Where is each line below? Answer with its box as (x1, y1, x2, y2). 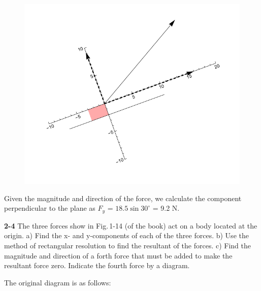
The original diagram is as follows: (4, 277, 111, 287)
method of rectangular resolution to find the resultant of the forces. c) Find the (4, 240, 251, 251)
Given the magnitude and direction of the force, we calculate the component (4, 192, 242, 203)
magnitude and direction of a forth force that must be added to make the (4, 250, 233, 261)
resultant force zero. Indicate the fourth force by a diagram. (4, 260, 190, 271)
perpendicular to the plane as (4, 203, 95, 213)
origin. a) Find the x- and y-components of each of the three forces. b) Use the (4, 230, 249, 241)
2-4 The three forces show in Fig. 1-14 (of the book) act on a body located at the (4, 220, 257, 231)
